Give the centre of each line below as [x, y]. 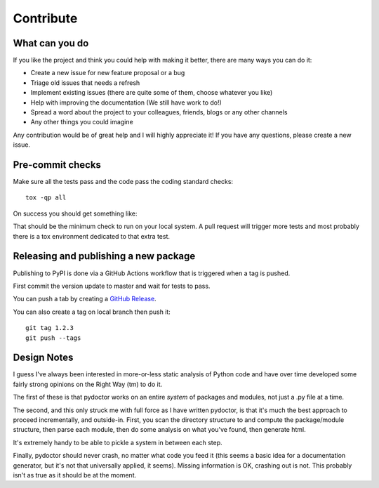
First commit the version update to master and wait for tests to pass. [112, 286]
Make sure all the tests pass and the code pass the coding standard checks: [123, 182]
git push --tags [53, 338]
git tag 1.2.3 [49, 328]
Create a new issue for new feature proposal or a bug [108, 73]
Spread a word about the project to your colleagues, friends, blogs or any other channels [159, 112]
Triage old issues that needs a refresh [85, 83]
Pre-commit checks [57, 165]
